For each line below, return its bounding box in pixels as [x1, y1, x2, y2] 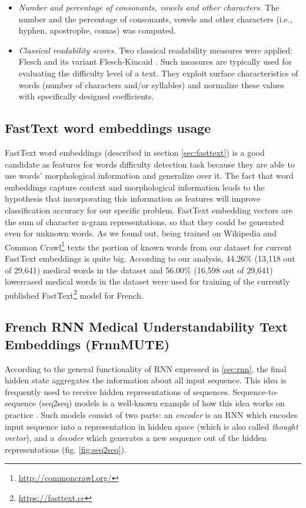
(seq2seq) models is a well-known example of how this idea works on [39, 397, 285, 409]
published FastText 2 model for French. [5, 287, 144, 301]
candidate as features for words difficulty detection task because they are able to [5, 158, 295, 170]
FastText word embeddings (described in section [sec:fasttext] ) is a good [5, 146, 265, 158]
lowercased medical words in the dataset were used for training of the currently [5, 275, 290, 288]
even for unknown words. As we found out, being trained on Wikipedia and [5, 227, 277, 239]
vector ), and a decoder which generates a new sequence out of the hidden [5, 432, 267, 444]
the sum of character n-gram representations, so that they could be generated [5, 215, 284, 228]
